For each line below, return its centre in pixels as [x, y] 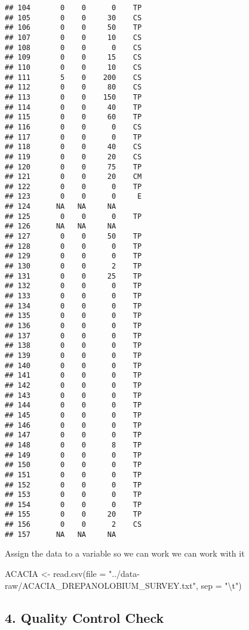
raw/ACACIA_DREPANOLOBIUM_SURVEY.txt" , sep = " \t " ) [123, 585]
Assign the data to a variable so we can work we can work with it [125, 553]
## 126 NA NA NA [61, 226]
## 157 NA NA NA [61, 534]
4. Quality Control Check [84, 617]
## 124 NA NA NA [61, 207]
